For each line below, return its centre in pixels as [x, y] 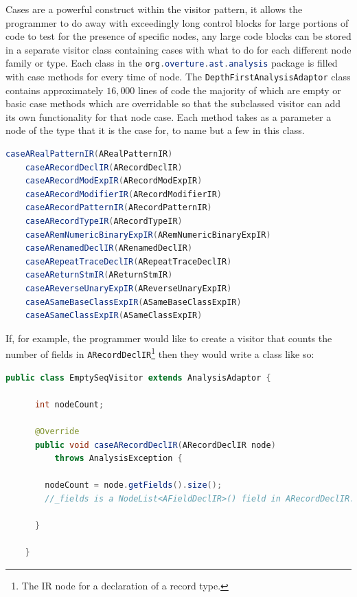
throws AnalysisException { [118, 459]
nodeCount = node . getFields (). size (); [134, 485]
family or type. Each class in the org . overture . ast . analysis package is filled [172, 63]
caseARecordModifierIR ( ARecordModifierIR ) [124, 194]
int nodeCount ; [69, 404]
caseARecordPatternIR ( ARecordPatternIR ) [118, 208]
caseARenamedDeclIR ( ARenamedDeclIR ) [109, 248]
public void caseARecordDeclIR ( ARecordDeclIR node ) [155, 445]
